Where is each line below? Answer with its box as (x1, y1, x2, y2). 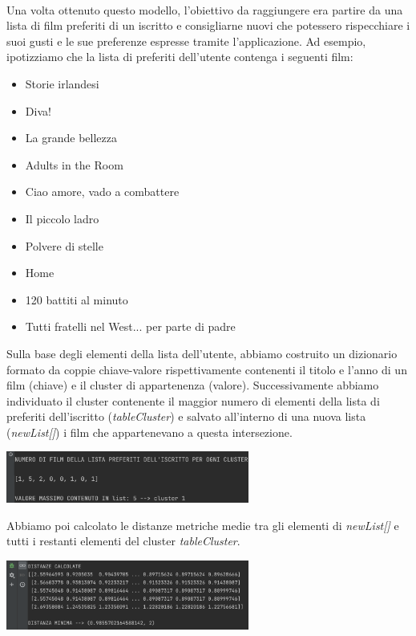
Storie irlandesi (25, 75, 99, 92)
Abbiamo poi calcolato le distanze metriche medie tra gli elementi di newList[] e (6, 516, 399, 533)
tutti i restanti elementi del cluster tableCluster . (6, 532, 240, 549)
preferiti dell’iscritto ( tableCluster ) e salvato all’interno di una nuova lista (6, 408, 366, 425)
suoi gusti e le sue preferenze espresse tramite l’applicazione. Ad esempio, (6, 32, 366, 49)
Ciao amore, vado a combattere (25, 183, 180, 200)
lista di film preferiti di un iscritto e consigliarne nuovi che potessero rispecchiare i (6, 17, 410, 34)
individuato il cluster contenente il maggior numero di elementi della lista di (6, 392, 380, 409)
